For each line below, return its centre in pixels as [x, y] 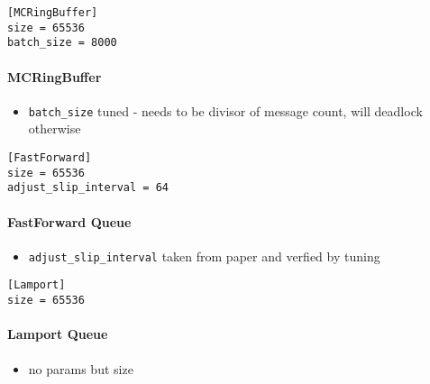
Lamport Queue [58, 334]
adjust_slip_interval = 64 [88, 188]
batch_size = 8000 [62, 43]
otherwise [55, 128]
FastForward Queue [69, 221]
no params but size [81, 368]
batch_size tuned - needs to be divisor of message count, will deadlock [225, 110]
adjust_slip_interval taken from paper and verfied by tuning [204, 256]
